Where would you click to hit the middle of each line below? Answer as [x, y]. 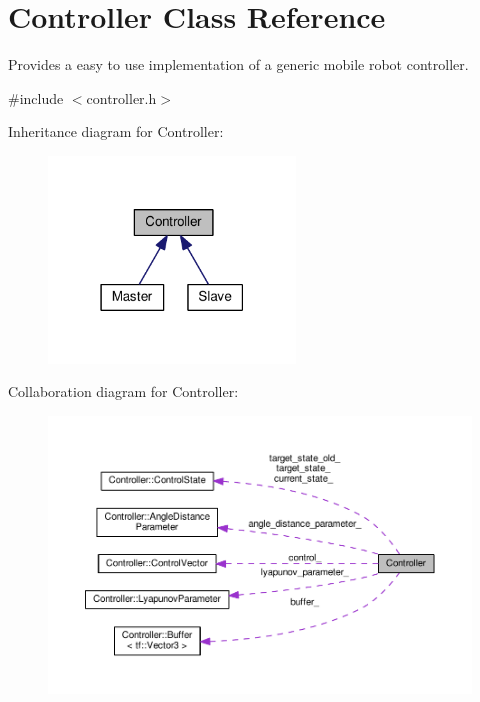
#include [36, 97]
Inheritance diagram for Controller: [116, 131]
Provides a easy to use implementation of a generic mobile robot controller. [238, 64]
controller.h [121, 97]
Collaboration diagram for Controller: [123, 391]
